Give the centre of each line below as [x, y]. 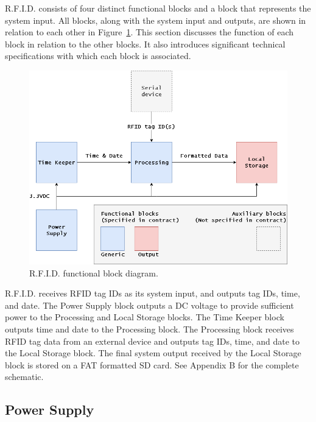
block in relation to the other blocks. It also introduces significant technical [145, 44]
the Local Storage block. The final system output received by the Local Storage [153, 353]
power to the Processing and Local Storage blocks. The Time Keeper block [145, 317]
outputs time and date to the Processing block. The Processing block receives [149, 329]
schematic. [24, 377]
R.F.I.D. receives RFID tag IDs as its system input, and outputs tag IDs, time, [153, 293]
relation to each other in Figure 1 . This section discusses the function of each [149, 32]
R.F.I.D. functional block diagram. [94, 273]
